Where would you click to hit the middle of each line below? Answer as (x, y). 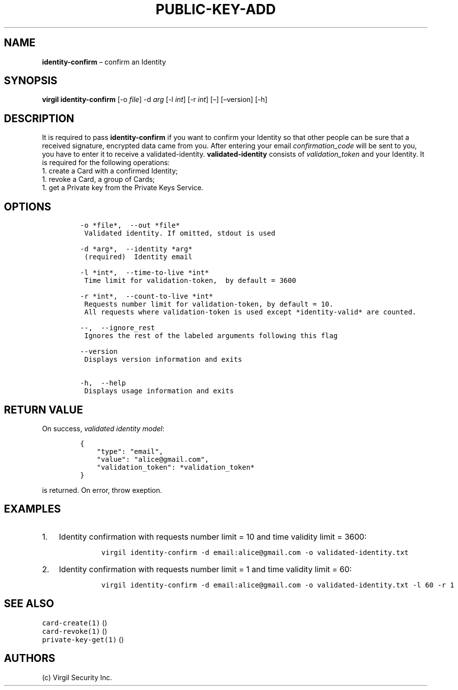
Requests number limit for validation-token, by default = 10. (209, 304)
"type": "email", (130, 451)
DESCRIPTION (39, 118)
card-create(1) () (75, 622)
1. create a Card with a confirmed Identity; (110, 171)
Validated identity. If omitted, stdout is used (180, 233)
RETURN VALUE (44, 410)
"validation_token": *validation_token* (176, 467)
